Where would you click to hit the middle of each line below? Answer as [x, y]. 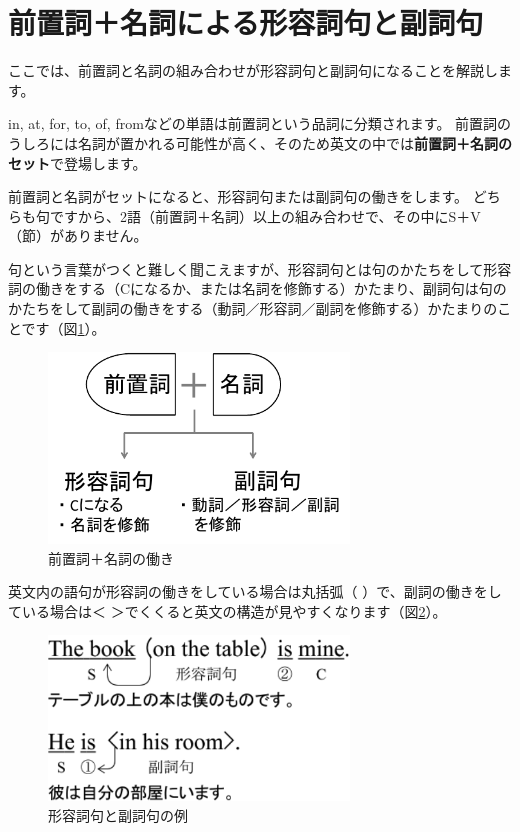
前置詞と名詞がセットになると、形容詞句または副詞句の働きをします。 [238, 196]
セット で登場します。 [77, 162]
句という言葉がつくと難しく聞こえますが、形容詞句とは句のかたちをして [246, 268]
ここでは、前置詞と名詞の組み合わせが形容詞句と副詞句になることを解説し [253, 70]
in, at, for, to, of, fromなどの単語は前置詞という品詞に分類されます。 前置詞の [260, 123]
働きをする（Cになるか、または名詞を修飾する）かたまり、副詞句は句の [271, 288]
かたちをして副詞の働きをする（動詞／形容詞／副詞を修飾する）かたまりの [253, 308]
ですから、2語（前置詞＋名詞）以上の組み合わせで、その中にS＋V [265, 215]
